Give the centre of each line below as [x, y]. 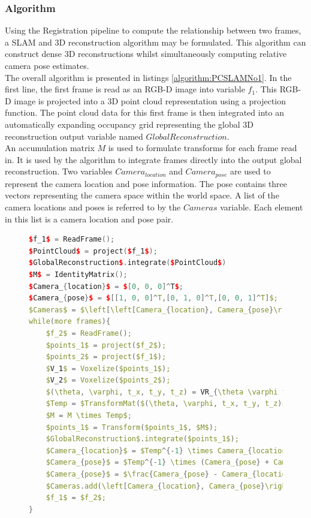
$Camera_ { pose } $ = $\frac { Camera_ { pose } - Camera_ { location [168, 475]
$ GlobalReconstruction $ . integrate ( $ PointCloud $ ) [128, 263]
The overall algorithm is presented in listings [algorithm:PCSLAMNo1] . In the [148, 77]
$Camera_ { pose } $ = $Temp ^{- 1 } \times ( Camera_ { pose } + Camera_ [175, 463]
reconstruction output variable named [74, 136]
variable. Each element [262, 207]
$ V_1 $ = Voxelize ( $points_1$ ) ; [108, 368]
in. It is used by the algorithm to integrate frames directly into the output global [153, 159]
